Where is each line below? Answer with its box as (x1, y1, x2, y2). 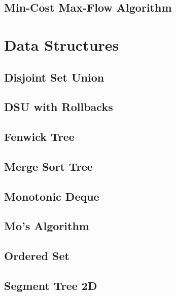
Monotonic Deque (4, 188, 99, 204)
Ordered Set (4, 248, 69, 264)
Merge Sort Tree (4, 158, 93, 174)
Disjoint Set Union (4, 69, 104, 85)
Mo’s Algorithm (4, 218, 89, 234)
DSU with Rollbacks (4, 99, 113, 115)
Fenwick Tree (4, 129, 75, 144)
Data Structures (4, 34, 119, 55)
